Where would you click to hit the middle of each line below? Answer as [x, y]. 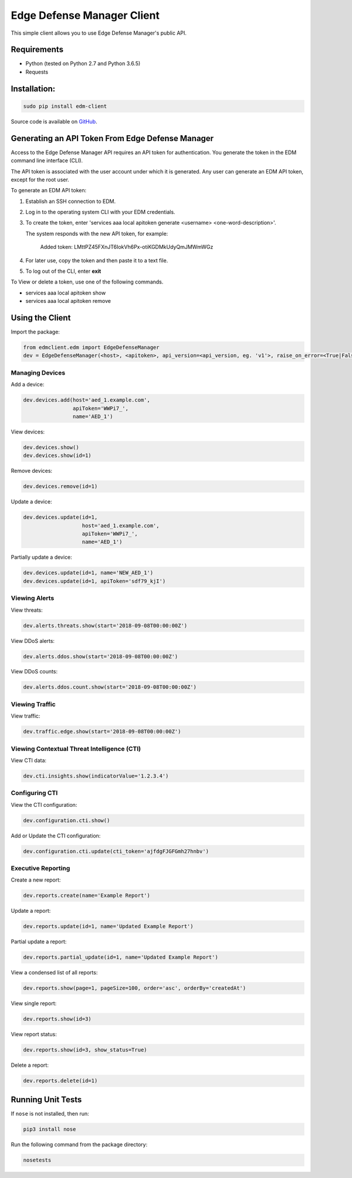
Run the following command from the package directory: [79, 1144]
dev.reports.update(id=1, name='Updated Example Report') [108, 927]
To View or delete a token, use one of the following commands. [87, 282]
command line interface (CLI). [47, 161]
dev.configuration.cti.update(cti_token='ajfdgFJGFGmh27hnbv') [116, 851]
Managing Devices [38, 372]
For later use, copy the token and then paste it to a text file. [97, 260]
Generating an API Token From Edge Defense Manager [112, 138]
